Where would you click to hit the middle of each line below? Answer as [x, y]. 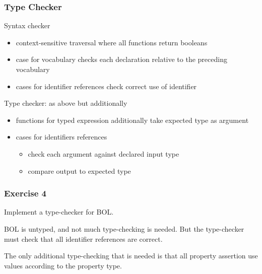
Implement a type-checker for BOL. [59, 212]
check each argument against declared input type [104, 153]
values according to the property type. [63, 265]
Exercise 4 [25, 193]
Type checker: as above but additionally [66, 103]
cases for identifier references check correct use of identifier [106, 86]
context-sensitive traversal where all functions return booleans [112, 42]
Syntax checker [27, 25]
